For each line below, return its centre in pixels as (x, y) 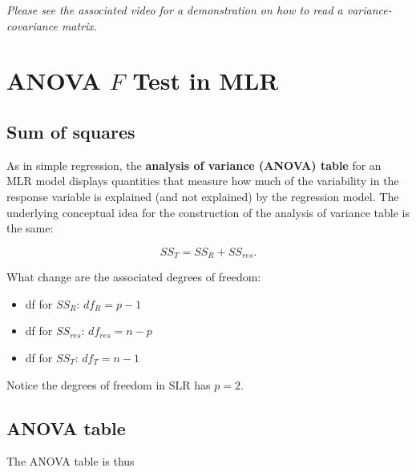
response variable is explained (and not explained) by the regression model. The (203, 196)
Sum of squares (71, 131)
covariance (32, 25)
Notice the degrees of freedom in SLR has (109, 384)
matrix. (79, 25)
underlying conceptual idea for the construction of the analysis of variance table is (208, 212)
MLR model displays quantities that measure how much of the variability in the (203, 181)
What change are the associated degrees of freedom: (134, 277)
